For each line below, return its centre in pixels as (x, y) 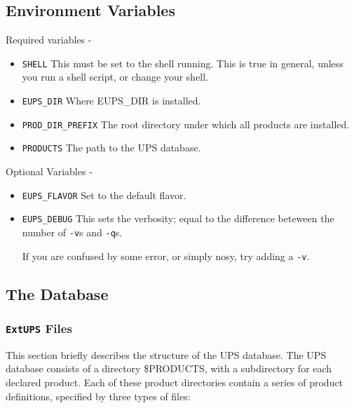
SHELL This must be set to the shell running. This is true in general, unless (183, 63)
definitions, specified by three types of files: (98, 396)
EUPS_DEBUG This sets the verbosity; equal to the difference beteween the (178, 218)
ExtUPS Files (39, 328)
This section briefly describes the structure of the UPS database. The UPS (166, 354)
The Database (57, 293)
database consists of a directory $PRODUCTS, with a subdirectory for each (169, 368)
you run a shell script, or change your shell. (115, 77)
